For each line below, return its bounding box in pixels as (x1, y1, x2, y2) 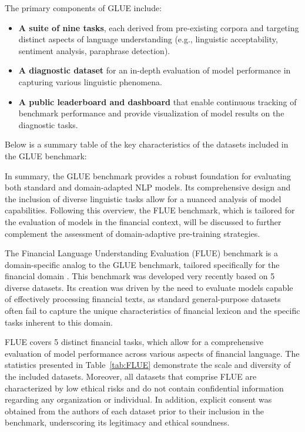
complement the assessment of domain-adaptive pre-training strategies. (5, 227, 260, 239)
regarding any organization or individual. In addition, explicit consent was (5, 393, 272, 406)
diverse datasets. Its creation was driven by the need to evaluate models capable (5, 281, 293, 293)
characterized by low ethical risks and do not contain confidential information (5, 381, 284, 394)
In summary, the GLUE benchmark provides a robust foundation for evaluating (5, 169, 291, 182)
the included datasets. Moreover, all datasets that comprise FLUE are (5, 370, 257, 383)
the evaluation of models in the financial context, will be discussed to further (5, 215, 281, 227)
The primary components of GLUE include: (5, 2, 162, 14)
